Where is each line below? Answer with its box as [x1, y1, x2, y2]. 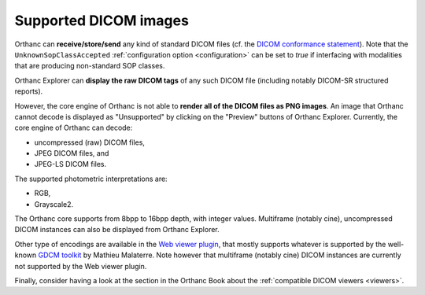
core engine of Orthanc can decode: [14, 123, 133, 133]
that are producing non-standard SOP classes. [14, 61, 165, 71]
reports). [14, 87, 43, 96]
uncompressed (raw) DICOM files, [34, 138, 146, 147]
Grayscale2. [34, 199, 74, 208]
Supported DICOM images [14, 12, 189, 29]
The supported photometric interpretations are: [14, 174, 168, 183]
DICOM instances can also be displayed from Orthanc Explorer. [14, 225, 220, 234]
